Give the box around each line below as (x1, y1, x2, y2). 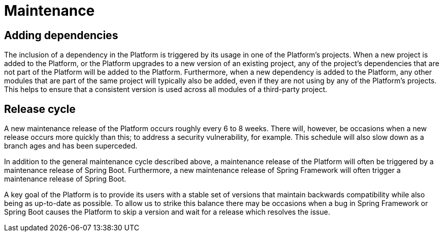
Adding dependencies (4, 28, 118, 42)
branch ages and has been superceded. (4, 141, 138, 151)
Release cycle (4, 102, 76, 115)
